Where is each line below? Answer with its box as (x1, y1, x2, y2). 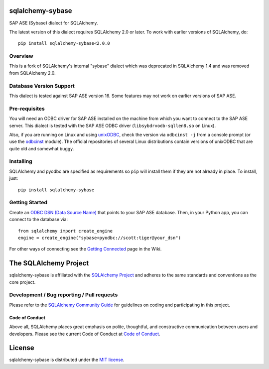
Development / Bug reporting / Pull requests (9, 291, 118, 298)
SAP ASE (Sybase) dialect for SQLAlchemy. (9, 20, 98, 26)
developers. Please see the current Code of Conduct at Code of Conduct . (9, 331, 160, 337)
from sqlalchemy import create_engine (18, 228, 113, 234)
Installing (9, 158, 32, 165)
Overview (9, 53, 33, 60)
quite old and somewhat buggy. (9, 145, 74, 151)
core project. (9, 279, 36, 285)
